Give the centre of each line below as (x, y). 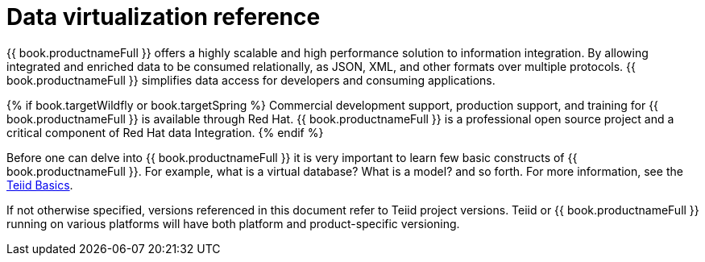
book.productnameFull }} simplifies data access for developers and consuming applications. (251, 80)
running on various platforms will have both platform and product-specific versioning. (233, 223)
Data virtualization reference (164, 17)
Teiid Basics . (40, 185)
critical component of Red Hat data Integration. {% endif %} (165, 132)
